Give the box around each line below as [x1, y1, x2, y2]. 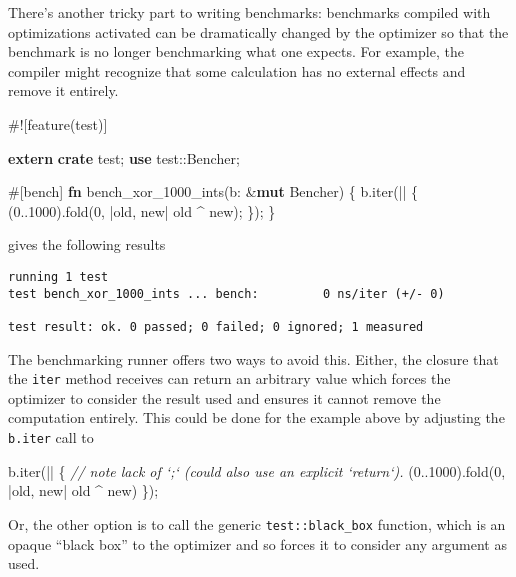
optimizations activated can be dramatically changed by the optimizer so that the [8, 21, 509, 42]
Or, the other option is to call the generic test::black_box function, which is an [8, 513, 506, 534]
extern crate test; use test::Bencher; [8, 147, 240, 168]
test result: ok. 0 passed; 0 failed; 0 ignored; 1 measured [8, 319, 424, 334]
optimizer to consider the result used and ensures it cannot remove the [8, 387, 441, 408]
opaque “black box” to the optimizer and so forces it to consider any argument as [8, 533, 507, 554]
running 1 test [8, 269, 109, 284]
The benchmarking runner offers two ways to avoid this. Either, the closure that [8, 348, 499, 369]
